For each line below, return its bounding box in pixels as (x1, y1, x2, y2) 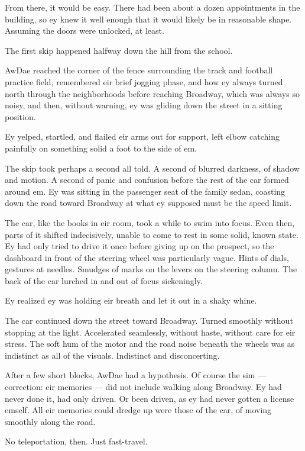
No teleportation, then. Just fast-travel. (5, 435, 148, 447)
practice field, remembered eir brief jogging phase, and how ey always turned (5, 75, 283, 88)
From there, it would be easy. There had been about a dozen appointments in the (5, 1, 300, 13)
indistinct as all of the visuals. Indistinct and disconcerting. (5, 349, 220, 361)
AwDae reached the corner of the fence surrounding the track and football (5, 64, 273, 76)
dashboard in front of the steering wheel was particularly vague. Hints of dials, (5, 251, 289, 263)
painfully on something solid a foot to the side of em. (5, 141, 197, 154)
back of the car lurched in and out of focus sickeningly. (5, 274, 203, 286)
